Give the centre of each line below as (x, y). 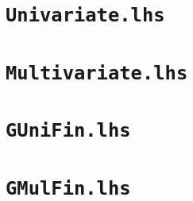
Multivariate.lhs (97, 73)
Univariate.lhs (85, 15)
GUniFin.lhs (68, 131)
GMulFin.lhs (68, 188)
